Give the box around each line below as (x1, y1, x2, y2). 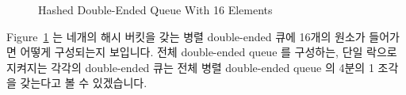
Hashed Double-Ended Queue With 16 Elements (38, 2, 273, 17)
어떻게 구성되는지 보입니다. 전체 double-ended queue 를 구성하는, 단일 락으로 (20, 44, 397, 60)
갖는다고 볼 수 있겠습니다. (20, 74, 147, 91)
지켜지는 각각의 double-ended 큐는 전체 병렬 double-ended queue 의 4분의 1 (6, 59, 374, 75)
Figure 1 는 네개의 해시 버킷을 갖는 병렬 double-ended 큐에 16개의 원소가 (6, 28, 366, 44)
